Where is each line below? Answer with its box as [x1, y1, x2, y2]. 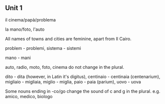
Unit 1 [5, 4, 23, 12]
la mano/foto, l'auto [5, 26, 45, 32]
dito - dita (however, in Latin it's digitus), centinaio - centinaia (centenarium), [5, 73, 161, 80]
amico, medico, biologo [5, 93, 53, 99]
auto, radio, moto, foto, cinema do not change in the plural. [5, 64, 125, 70]
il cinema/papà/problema [5, 17, 56, 22]
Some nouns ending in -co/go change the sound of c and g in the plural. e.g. [5, 88, 161, 94]
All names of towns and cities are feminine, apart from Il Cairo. [5, 36, 132, 42]
